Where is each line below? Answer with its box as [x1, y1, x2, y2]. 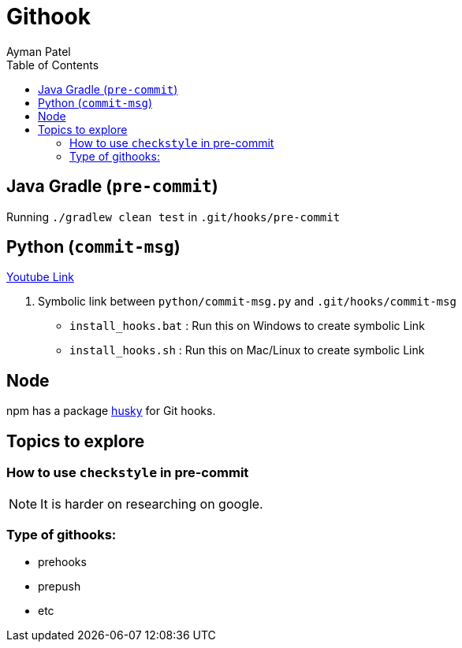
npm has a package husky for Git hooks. [6, 404, 216, 418]
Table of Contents [6, 57, 99, 72]
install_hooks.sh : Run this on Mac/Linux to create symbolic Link [69, 343, 425, 357]
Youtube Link [6, 270, 74, 284]
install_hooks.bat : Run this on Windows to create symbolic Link [69, 319, 425, 333]
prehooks [38, 555, 87, 569]
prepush [38, 579, 81, 594]
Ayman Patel [6, 44, 71, 58]
